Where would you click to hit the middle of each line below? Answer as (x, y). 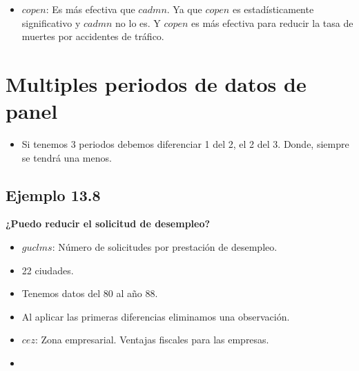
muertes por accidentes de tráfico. (93, 36)
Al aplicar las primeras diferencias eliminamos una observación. (156, 316)
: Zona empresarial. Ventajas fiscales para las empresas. (152, 340)
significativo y (51, 22)
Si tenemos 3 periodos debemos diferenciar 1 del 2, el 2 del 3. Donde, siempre (185, 144)
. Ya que (184, 9)
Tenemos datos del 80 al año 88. (90, 293)
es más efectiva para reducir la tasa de (272, 22)
